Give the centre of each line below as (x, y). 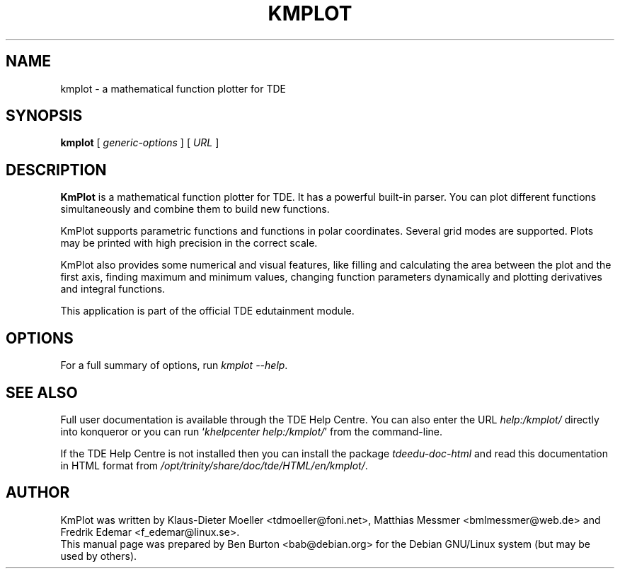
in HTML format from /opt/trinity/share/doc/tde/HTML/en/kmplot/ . (214, 465)
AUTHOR (38, 493)
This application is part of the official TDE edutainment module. (207, 311)
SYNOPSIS (44, 116)
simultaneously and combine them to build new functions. (195, 209)
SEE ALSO (42, 392)
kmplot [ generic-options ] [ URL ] (140, 143)
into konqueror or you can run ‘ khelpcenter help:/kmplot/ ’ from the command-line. (252, 431)
